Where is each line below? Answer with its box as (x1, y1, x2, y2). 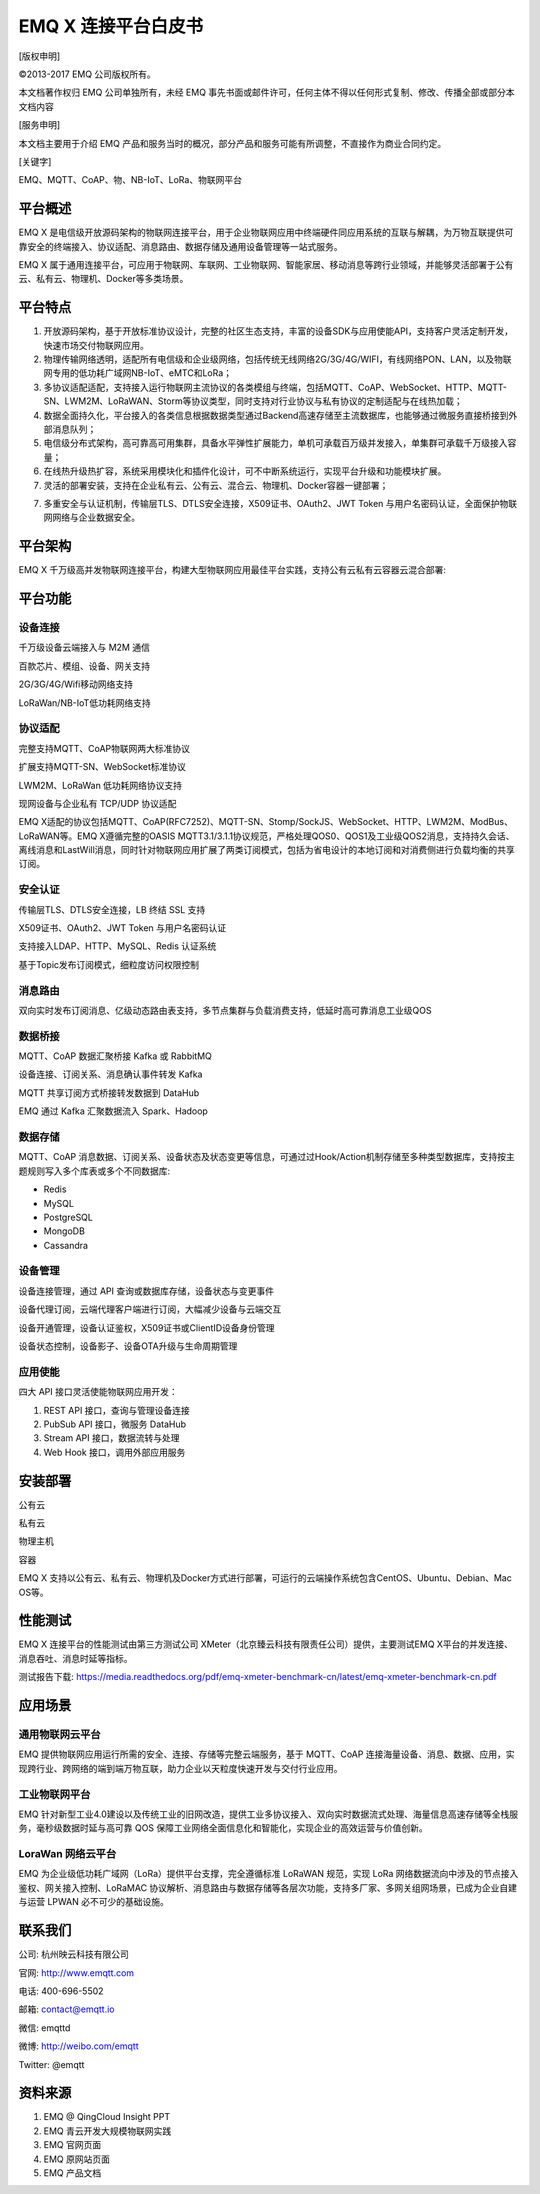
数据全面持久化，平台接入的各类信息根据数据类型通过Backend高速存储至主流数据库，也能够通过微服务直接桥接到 (43, 409, 509, 421)
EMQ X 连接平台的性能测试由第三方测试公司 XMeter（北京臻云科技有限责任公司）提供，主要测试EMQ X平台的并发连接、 (18, 1638, 514, 1650)
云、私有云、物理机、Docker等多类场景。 (18, 273, 189, 285)
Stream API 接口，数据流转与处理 (43, 1432, 180, 1444)
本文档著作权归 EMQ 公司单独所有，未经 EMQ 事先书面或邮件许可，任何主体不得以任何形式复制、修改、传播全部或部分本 (18, 86, 515, 99)
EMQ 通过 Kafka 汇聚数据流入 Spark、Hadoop (18, 1105, 209, 1117)
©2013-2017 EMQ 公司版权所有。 (18, 68, 157, 80)
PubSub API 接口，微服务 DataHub (43, 1418, 187, 1430)
